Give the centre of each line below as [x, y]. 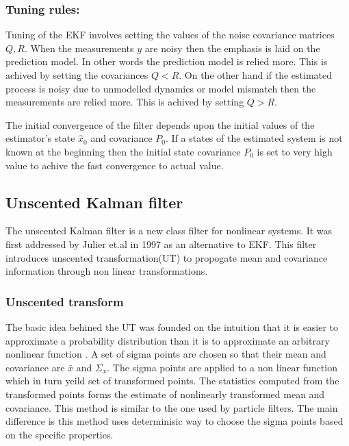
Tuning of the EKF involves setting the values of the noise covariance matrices [170, 35]
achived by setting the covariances [77, 75]
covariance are [35, 367]
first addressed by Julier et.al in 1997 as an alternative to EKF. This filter [161, 244]
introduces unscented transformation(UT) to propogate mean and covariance [167, 257]
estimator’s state [40, 138]
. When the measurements [79, 48]
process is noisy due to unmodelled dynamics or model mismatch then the [161, 88]
